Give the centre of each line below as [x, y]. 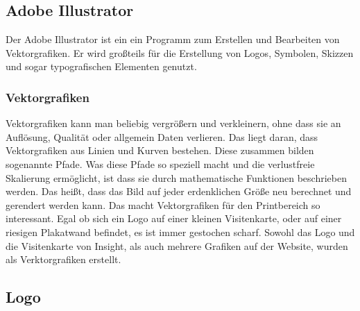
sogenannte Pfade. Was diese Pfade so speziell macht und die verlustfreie [160, 163]
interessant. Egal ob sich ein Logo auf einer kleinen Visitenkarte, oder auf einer [174, 218]
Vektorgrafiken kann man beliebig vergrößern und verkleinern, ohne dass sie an [173, 123]
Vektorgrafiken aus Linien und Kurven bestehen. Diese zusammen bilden [160, 150]
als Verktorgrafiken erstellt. [63, 259]
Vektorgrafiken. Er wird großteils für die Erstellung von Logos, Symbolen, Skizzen [180, 52]
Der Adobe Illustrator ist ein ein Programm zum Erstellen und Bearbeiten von [173, 39]
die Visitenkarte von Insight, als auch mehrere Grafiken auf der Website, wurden [177, 245]
